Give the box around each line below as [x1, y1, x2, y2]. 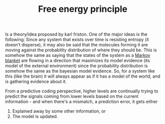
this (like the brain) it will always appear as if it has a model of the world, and [5, 73, 161, 80]
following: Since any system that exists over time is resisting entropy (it [5, 37, 149, 42]
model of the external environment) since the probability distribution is [5, 63, 148, 69]
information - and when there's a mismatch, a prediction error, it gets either [5, 99, 158, 105]
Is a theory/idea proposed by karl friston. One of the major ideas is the [5, 31, 148, 38]
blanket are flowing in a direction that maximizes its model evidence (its [5, 58, 150, 64]
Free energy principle [38, 3, 128, 15]
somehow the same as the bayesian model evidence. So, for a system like [5, 68, 155, 74]
